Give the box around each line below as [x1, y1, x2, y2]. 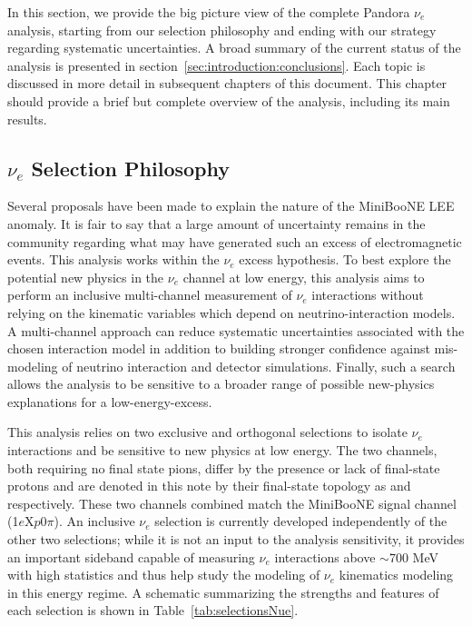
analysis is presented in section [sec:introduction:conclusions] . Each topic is [7, 55, 426, 75]
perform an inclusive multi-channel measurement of [7, 285, 292, 304]
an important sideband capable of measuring [7, 547, 255, 566]
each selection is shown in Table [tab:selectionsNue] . [7, 601, 299, 620]
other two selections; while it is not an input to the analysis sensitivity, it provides [7, 530, 465, 549]
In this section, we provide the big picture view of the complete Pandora [7, 3, 410, 21]
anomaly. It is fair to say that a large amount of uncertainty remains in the [7, 214, 426, 233]
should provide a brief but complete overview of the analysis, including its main [7, 91, 450, 110]
